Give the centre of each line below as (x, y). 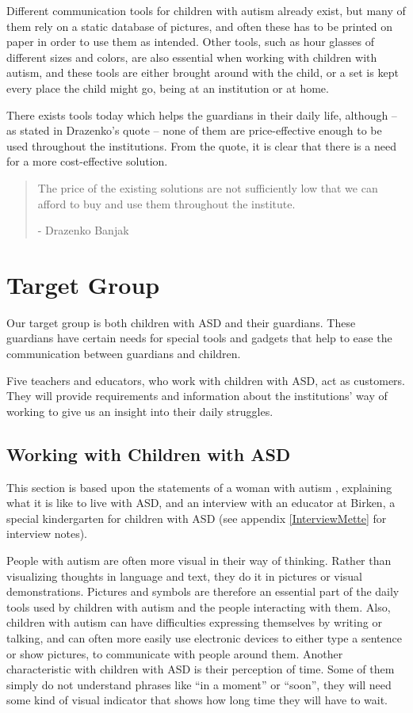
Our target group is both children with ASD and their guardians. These (181, 322)
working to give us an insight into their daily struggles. (140, 411)
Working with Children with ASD (149, 454)
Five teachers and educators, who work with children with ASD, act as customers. (206, 380)
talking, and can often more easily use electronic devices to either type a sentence (204, 637)
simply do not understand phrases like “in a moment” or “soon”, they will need (199, 684)
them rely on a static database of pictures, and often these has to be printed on (199, 26)
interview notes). (47, 534)
